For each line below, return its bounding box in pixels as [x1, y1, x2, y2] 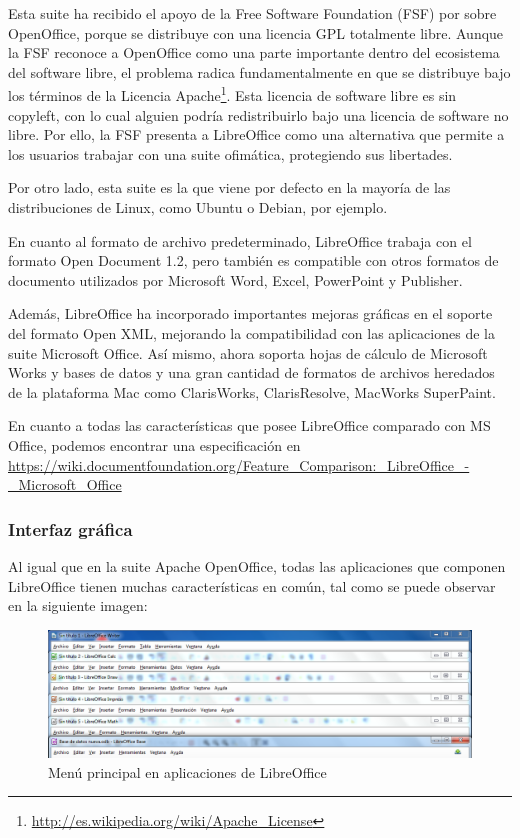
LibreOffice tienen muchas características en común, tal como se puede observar [8, 575, 496, 596]
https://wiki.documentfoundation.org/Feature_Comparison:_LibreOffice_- [8, 454, 470, 475]
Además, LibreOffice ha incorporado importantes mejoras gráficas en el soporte [8, 303, 493, 324]
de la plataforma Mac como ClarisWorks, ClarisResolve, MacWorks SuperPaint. [8, 381, 496, 402]
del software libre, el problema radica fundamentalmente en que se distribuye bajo [8, 61, 511, 82]
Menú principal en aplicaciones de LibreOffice [48, 761, 327, 782]
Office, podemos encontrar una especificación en [8, 434, 301, 455]
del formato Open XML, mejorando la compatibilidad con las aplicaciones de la [8, 322, 495, 343]
